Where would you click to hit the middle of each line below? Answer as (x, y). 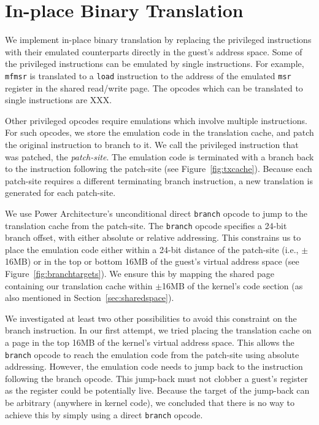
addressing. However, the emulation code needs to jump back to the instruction (154, 366)
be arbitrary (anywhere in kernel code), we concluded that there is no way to (150, 402)
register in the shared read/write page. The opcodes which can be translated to (154, 88)
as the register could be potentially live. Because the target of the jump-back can (157, 390)
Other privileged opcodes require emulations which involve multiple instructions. (156, 120)
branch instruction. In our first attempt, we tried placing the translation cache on (158, 330)
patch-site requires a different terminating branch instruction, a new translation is (159, 180)
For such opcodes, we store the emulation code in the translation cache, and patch (159, 132)
